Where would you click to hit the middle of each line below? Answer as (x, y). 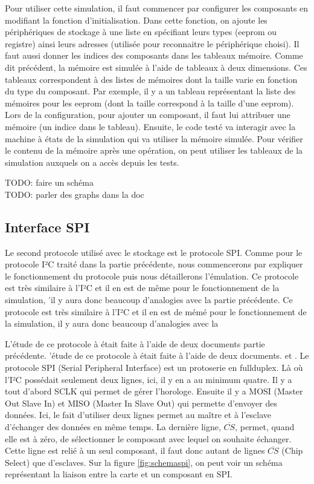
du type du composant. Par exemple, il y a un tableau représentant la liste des (150, 91)
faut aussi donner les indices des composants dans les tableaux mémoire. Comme (154, 55)
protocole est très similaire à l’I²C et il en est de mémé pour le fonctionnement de (156, 311)
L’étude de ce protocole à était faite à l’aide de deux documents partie (135, 343)
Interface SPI (47, 227)
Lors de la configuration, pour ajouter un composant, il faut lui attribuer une (148, 115)
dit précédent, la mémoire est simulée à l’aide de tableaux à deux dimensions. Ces (156, 67)
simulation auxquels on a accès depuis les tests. (92, 162)
